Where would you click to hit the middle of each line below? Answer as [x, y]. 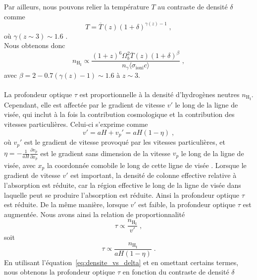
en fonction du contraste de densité [176, 272]
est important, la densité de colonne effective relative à [154, 175]
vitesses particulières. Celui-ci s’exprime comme [76, 124]
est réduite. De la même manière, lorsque [66, 204]
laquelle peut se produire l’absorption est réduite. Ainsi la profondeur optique [122, 195]
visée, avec [20, 165]
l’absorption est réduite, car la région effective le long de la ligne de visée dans [123, 185]
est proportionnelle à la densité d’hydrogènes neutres [159, 94]
